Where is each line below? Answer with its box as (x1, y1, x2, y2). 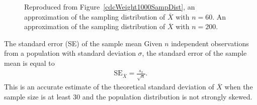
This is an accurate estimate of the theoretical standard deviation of (4, 81, 214, 92)
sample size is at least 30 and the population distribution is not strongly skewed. (4, 91, 252, 101)
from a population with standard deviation (4, 48, 136, 58)
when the (224, 81, 253, 92)
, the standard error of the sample (142, 48, 247, 58)
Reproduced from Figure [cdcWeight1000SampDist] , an (24, 2, 195, 12)
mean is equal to (4, 57, 55, 68)
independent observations (171, 38, 249, 48)
